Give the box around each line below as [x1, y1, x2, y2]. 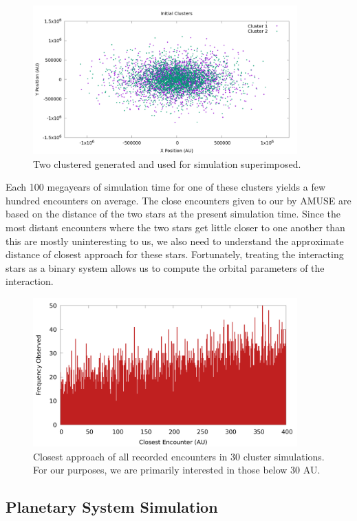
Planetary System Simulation [6, 496, 218, 518]
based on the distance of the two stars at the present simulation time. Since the [6, 206, 340, 221]
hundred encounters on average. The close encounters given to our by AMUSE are [6, 193, 351, 207]
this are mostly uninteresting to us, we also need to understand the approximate [6, 233, 344, 248]
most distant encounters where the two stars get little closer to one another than [6, 220, 345, 234]
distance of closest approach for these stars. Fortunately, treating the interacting [6, 247, 344, 262]
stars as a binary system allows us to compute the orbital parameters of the [6, 260, 325, 275]
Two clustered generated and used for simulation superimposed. [33, 156, 301, 171]
